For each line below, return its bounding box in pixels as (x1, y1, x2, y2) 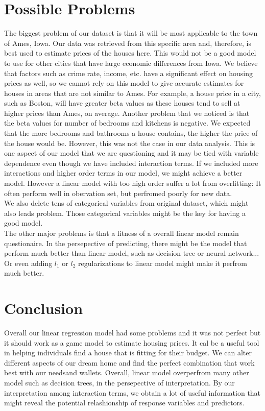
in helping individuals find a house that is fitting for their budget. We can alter (4, 347, 252, 358)
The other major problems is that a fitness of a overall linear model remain (4, 228, 239, 238)
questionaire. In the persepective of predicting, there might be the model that (4, 237, 247, 248)
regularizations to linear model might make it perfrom (78, 257, 247, 268)
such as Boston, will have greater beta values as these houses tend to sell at (4, 98, 240, 108)
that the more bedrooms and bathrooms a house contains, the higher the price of (4, 128, 258, 138)
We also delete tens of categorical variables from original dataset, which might (4, 198, 249, 208)
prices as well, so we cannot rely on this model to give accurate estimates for (4, 78, 244, 88)
